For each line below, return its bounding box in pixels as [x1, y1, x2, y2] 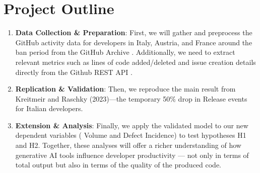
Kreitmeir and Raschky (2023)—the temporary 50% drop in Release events [15, 93, 247, 104]
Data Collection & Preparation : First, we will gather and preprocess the [15, 27, 252, 38]
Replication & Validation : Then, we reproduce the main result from [15, 83, 236, 94]
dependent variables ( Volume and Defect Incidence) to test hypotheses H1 [15, 130, 246, 140]
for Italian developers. [15, 103, 83, 114]
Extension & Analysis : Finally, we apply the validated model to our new [15, 120, 248, 130]
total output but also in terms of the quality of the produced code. [15, 159, 222, 170]
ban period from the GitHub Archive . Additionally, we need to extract [15, 47, 235, 57]
